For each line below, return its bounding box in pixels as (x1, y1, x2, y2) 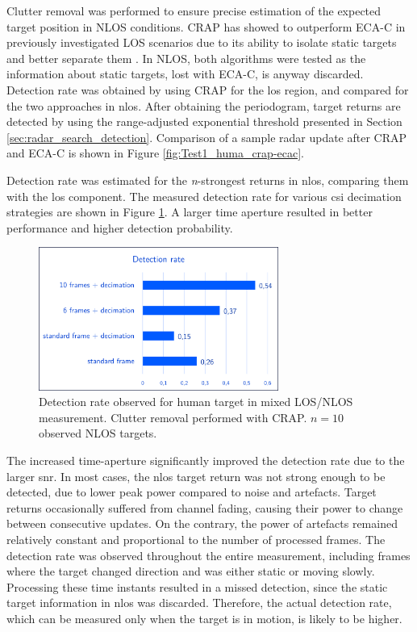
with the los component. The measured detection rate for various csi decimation (6, 187, 402, 204)
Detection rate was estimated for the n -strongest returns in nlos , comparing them (6, 171, 409, 188)
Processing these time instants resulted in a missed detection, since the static (6, 578, 388, 595)
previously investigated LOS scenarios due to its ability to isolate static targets (6, 34, 397, 51)
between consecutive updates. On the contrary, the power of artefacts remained (6, 515, 398, 532)
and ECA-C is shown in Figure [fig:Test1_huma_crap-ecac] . (6, 144, 304, 161)
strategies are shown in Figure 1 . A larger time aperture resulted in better (6, 203, 373, 220)
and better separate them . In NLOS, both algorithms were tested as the (6, 49, 366, 66)
